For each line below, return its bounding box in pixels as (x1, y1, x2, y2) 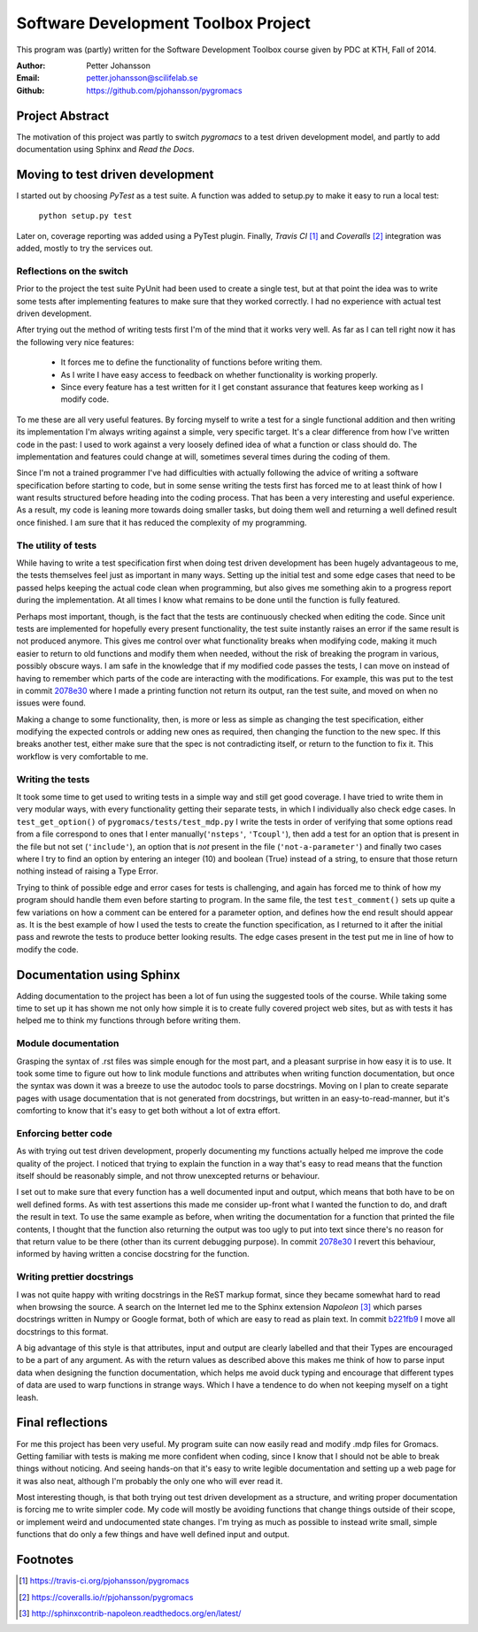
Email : (16, 73, 40, 83)
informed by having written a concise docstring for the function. (16, 1249, 250, 1259)
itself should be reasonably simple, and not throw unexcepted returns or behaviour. (16, 1171, 320, 1182)
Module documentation (16, 1037, 119, 1050)
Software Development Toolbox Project (16, 13, 312, 33)
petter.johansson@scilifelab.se (86, 73, 198, 83)
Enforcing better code (16, 1127, 112, 1139)
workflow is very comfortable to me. (16, 751, 149, 761)
